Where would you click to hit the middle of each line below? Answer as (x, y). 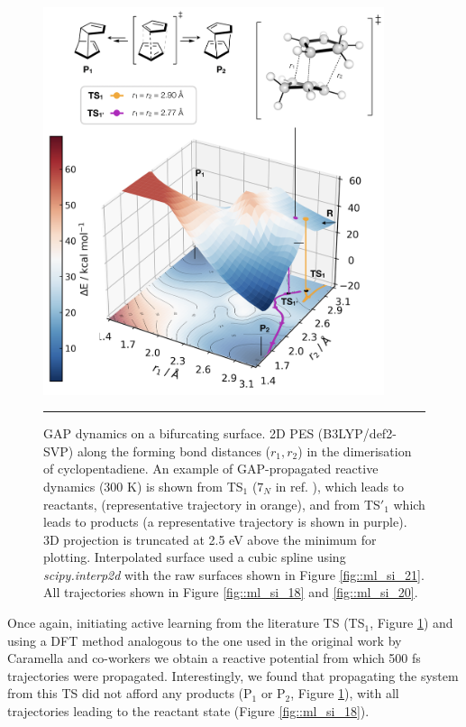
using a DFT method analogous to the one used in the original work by (205, 640)
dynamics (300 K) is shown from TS (143, 486)
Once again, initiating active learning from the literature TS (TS (186, 623)
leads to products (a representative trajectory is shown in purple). (225, 522)
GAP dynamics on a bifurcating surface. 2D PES (179, 433)
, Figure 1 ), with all (345, 693)
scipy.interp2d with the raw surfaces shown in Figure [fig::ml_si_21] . (234, 574)
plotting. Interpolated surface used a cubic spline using (195, 557)
